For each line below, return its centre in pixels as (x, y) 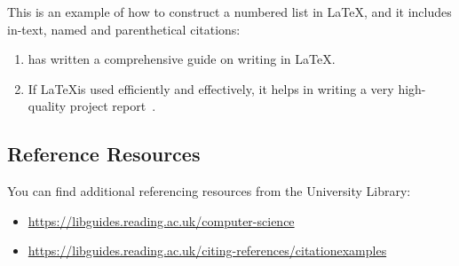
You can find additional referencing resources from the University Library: (209, 191)
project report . (113, 106)
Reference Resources (104, 154)
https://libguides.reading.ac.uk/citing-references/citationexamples (207, 250)
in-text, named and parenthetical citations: (124, 29)
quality (47, 106)
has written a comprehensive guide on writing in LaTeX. (182, 59)
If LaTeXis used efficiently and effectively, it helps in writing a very (211, 88)
